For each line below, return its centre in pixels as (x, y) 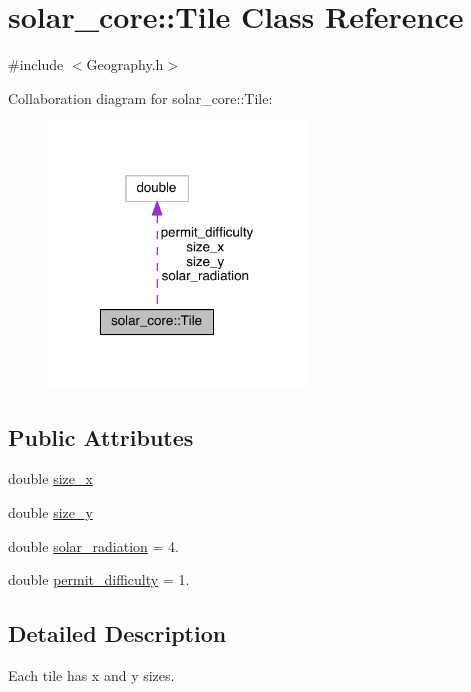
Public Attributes (101, 436)
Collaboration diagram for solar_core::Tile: (140, 97)
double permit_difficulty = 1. (99, 579)
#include (36, 64)
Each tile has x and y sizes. (91, 675)
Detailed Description (117, 633)
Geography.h (125, 64)
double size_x (50, 478)
